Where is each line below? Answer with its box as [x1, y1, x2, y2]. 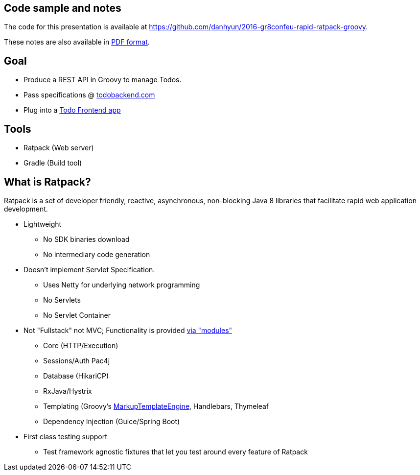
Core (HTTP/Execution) [43, 341, 118, 350]
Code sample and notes [4, 2, 121, 14]
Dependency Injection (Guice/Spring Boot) [43, 417, 180, 426]
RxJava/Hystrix [43, 386, 92, 395]
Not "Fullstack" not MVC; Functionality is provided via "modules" [23, 326, 233, 334]
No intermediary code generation [43, 250, 150, 259]
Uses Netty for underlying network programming [43, 280, 200, 289]
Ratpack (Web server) [23, 143, 94, 152]
